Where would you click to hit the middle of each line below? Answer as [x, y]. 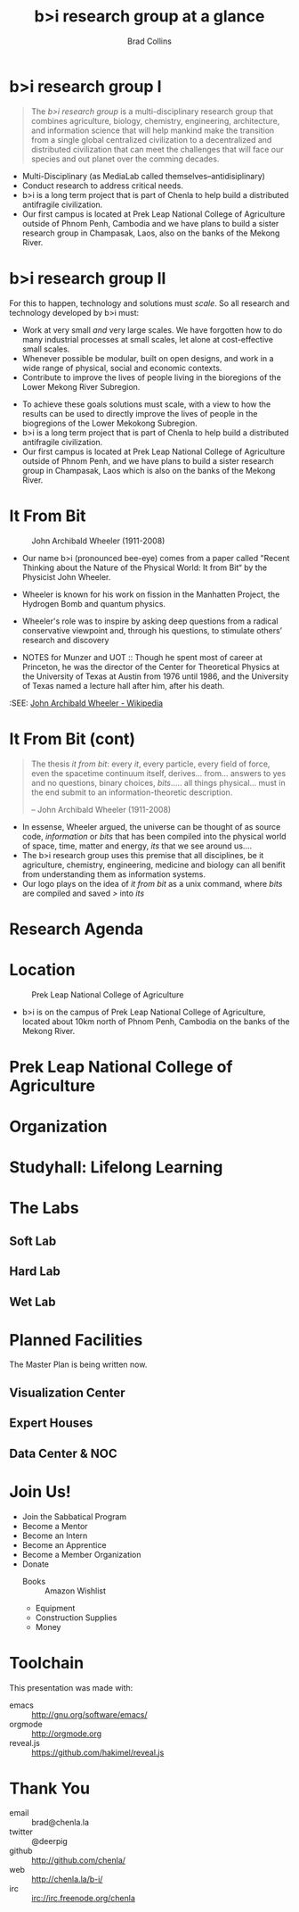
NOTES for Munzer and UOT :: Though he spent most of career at [142, 657]
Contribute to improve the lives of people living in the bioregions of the [152, 377]
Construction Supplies [76, 1618]
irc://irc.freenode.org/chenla [84, 1899]
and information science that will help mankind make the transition [153, 130]
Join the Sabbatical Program [74, 1516]
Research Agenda [77, 929]
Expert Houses [51, 1424]
